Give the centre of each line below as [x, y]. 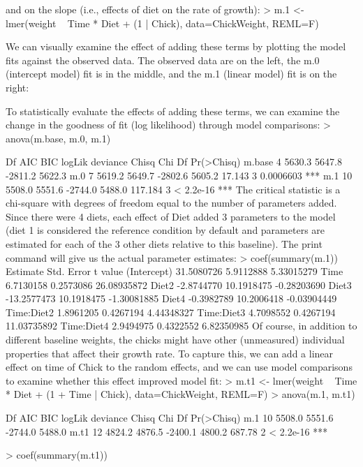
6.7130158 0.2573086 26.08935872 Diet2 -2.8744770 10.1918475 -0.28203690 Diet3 [179, 284]
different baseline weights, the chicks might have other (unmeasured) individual [175, 340]
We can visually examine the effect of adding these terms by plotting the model [176, 46]
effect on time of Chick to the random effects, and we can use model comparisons [179, 367]
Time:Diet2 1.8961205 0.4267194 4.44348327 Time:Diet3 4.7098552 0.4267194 [171, 312]
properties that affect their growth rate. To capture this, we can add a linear [170, 353]
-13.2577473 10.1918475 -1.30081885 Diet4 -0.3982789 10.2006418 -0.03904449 [171, 298]
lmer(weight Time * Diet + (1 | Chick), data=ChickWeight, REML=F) [162, 23]
